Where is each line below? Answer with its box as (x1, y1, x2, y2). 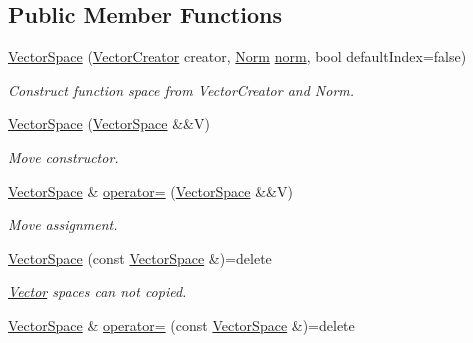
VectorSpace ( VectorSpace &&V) (8, 113, 210, 134)
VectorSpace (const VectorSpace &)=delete (8, 247, 272, 268)
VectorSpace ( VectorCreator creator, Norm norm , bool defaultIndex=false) (8, 46, 467, 67)
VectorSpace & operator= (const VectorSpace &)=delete (8, 314, 355, 335)
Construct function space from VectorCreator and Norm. (8, 79, 355, 100)
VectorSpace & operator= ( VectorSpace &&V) (8, 180, 293, 201)
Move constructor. (8, 146, 119, 167)
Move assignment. (8, 214, 118, 235)
